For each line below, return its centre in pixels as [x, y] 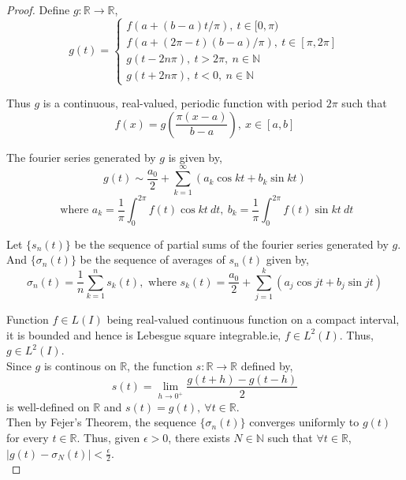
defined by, [267, 365]
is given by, [195, 157]
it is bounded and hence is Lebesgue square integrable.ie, [144, 334]
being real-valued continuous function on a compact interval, [253, 319]
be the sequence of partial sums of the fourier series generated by [231, 244]
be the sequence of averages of [153, 259]
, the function [160, 365]
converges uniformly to [304, 422]
